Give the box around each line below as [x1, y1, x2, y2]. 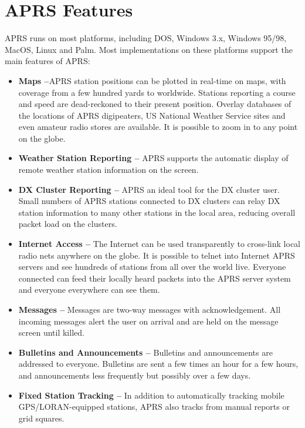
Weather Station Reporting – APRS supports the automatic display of [18, 152, 289, 164]
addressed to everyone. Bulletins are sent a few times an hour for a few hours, [18, 357, 299, 370]
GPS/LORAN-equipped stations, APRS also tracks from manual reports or [18, 400, 290, 413]
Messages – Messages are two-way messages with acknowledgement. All [18, 303, 281, 315]
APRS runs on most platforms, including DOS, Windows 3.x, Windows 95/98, [5, 32, 287, 44]
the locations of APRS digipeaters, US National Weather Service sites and [18, 109, 286, 121]
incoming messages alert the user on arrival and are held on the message [18, 315, 279, 327]
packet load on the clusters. [18, 218, 117, 230]
